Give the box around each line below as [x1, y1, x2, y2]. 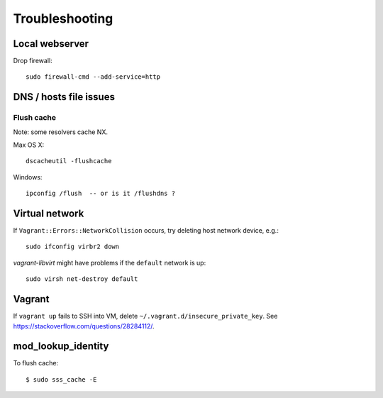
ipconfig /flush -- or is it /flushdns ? [26, 189, 176, 198]
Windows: [13, 172, 43, 181]
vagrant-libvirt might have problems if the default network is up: [13, 258, 206, 267]
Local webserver [13, 38, 89, 50]
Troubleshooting [13, 11, 113, 26]
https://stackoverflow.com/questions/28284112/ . [13, 321, 155, 330]
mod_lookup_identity [13, 341, 109, 353]
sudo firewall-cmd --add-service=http [26, 73, 161, 81]
